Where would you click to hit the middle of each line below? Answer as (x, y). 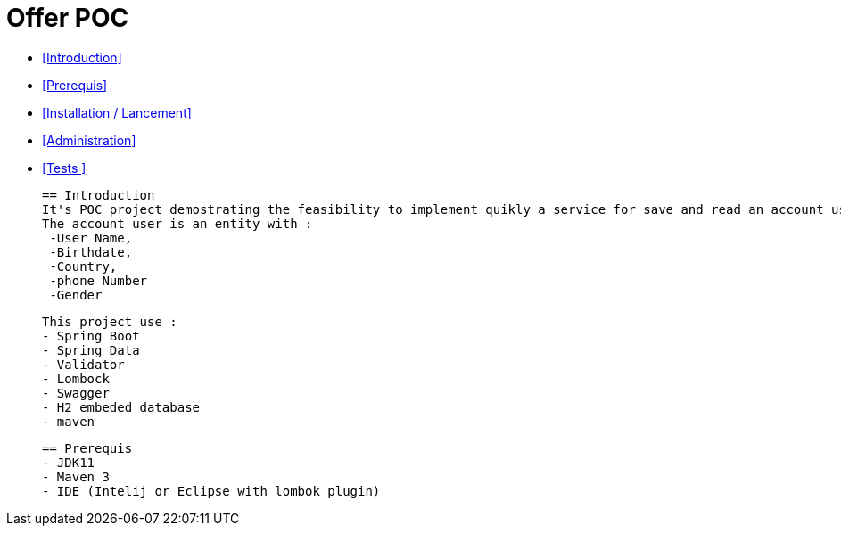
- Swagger (76, 393)
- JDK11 (69, 462)
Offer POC (68, 18)
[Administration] (89, 140)
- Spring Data (91, 350)
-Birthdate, (91, 252)
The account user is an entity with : (177, 223)
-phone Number (99, 280)
